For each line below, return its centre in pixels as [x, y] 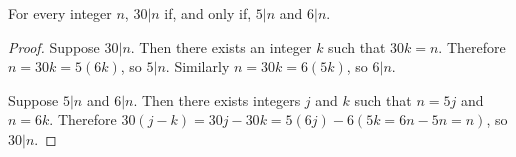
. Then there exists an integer [221, 46]
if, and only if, [208, 13]
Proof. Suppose [54, 46]
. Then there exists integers [217, 99]
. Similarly [197, 66]
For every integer [60, 13]
